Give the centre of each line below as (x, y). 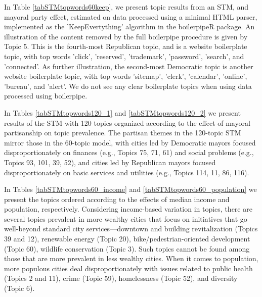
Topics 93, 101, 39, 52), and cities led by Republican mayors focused (110, 162)
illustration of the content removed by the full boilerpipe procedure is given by (126, 36)
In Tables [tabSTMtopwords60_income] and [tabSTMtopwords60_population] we (130, 189)
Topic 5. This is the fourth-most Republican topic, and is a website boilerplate (126, 46)
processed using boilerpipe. (46, 96)
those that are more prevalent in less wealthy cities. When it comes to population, (131, 258)
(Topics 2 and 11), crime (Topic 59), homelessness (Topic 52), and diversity (121, 278)
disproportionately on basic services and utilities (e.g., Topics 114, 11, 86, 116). (127, 172)
